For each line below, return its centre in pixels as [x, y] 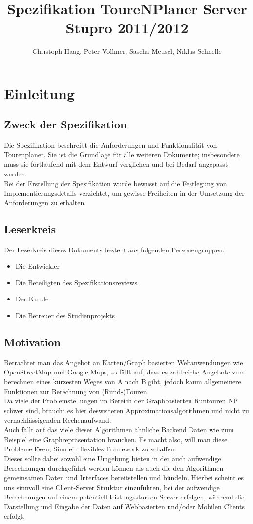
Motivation [32, 342]
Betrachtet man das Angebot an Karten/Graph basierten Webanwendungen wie [124, 362]
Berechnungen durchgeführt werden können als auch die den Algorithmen [114, 468]
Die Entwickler [38, 266]
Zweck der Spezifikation [65, 124]
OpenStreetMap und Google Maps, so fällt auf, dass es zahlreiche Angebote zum [125, 372]
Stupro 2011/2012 [127, 28]
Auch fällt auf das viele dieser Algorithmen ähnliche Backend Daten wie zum [119, 429]
